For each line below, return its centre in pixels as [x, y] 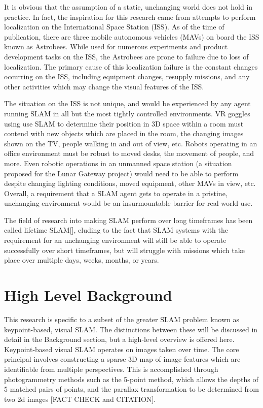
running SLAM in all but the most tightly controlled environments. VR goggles [127, 113]
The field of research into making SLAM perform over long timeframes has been [128, 220]
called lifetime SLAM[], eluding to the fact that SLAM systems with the [116, 230]
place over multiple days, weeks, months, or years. [82, 260]
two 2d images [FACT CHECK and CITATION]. [80, 399]
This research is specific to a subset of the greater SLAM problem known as [122, 319]
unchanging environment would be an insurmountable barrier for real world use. [128, 203]
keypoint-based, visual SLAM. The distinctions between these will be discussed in [131, 329]
